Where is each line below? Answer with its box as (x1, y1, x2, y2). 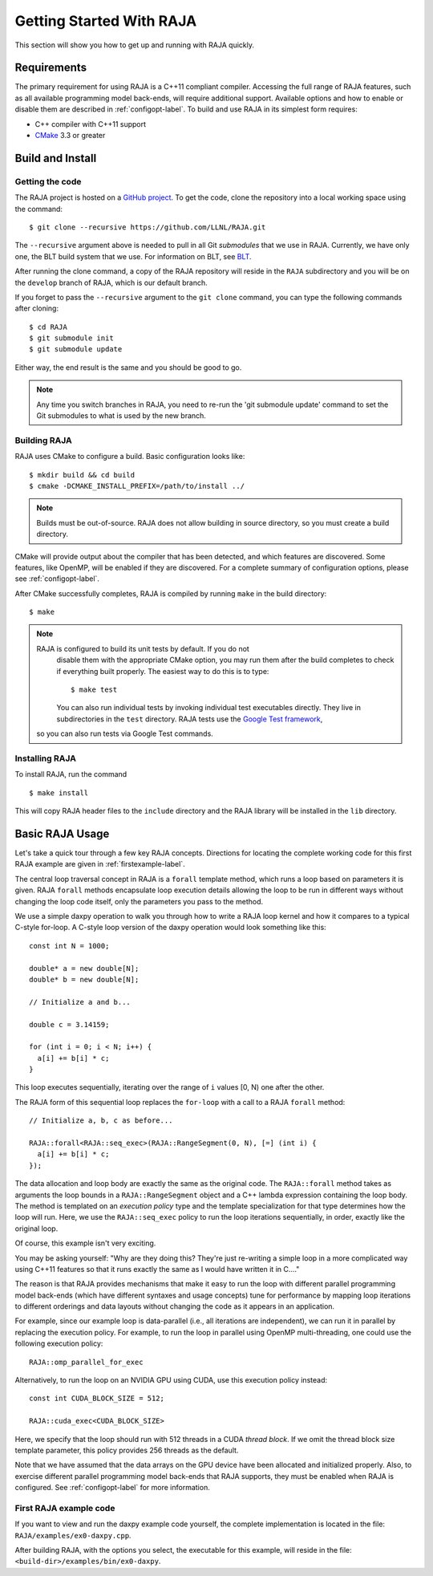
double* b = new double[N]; (29, 975, 140, 984)
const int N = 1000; (29, 941, 110, 950)
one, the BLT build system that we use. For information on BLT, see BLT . (14, 251, 252, 261)
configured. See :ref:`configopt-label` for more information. (14, 1483, 210, 1493)
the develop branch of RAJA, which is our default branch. (14, 278, 208, 287)
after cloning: (14, 303, 59, 313)
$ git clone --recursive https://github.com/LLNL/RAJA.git (29, 222, 266, 232)
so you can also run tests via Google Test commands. (36, 729, 214, 738)
